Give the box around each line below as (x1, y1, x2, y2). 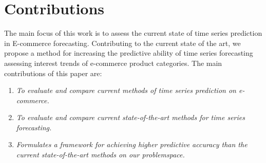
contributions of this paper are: (4, 67, 102, 78)
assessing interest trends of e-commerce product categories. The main (4, 57, 222, 68)
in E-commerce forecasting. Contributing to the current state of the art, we (4, 37, 241, 48)
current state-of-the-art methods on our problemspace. (16, 149, 185, 160)
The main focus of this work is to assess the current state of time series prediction (4, 28, 262, 38)
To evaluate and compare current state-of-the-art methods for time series (16, 112, 245, 123)
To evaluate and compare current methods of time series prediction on (16, 85, 236, 96)
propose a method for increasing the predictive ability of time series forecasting (4, 48, 253, 58)
